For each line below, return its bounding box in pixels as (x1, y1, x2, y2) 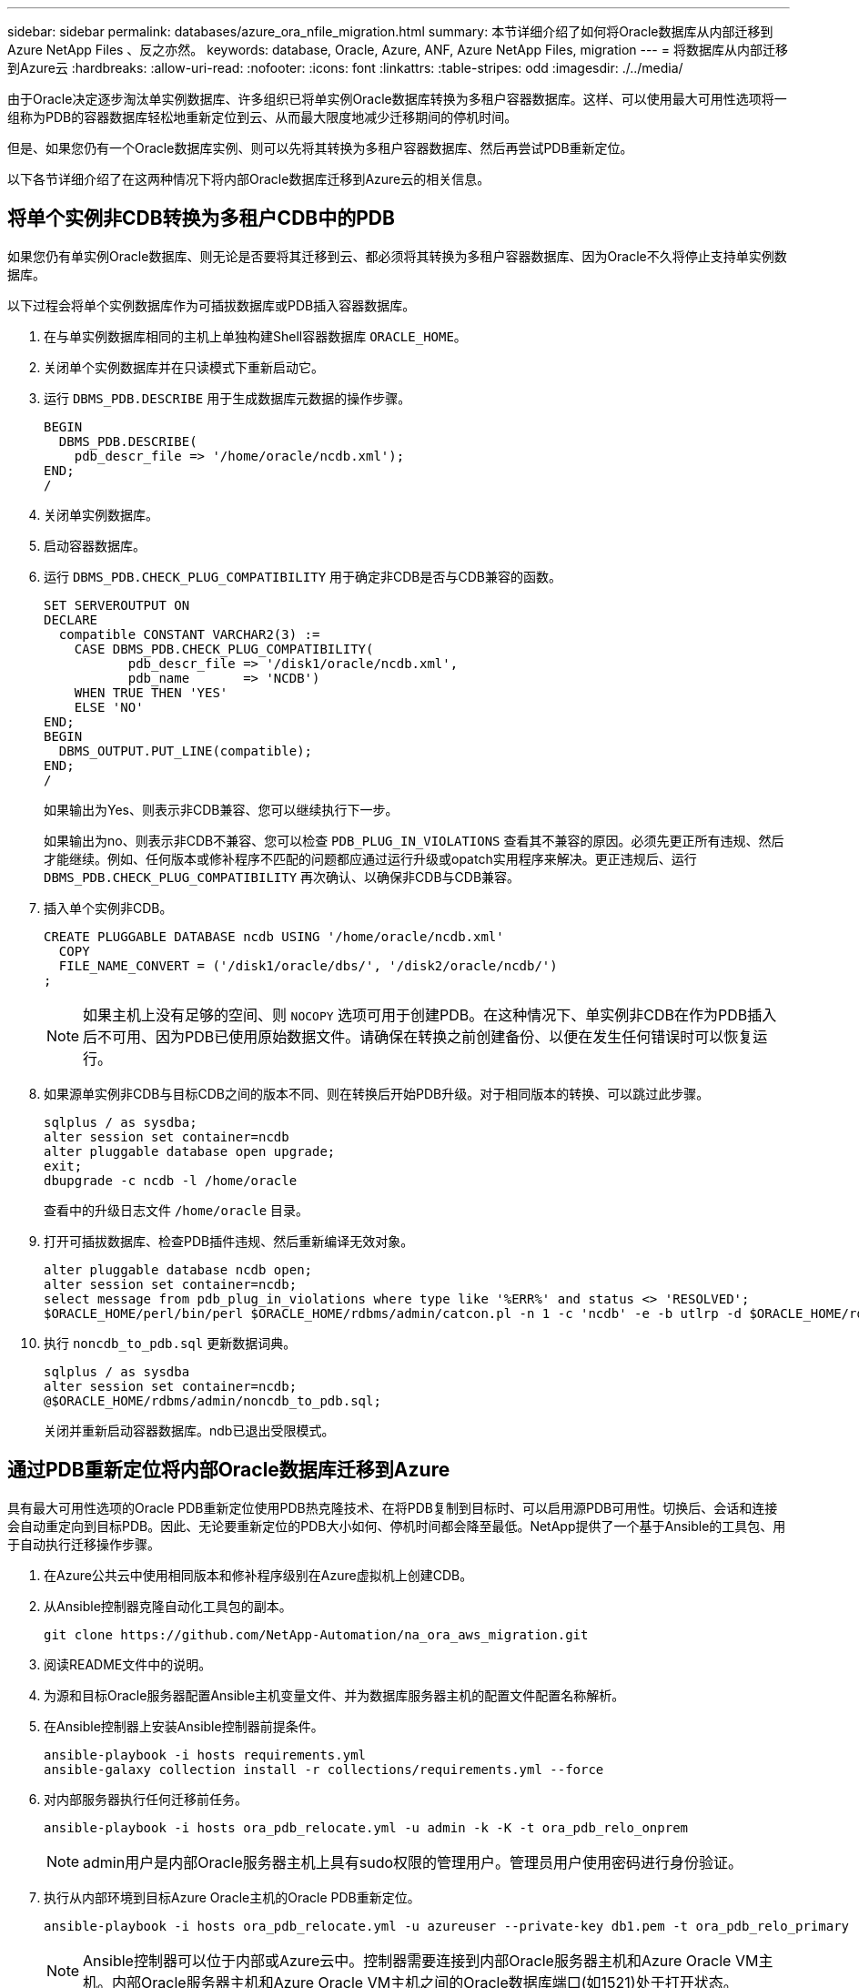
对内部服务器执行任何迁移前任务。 (44, 1790, 248, 1807)
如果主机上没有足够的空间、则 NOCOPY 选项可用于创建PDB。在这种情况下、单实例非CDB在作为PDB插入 (83, 1005, 777, 1024)
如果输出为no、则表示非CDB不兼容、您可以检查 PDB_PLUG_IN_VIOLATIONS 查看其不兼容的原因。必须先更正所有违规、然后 (44, 832, 784, 848)
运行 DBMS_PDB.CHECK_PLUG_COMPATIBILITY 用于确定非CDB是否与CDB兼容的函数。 (44, 568, 562, 584)
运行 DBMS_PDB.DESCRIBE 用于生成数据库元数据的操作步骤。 (44, 390, 411, 406)
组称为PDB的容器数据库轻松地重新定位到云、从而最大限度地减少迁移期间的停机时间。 (7, 109, 518, 125)
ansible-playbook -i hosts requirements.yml (44, 1747, 367, 1762)
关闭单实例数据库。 (44, 506, 158, 522)
